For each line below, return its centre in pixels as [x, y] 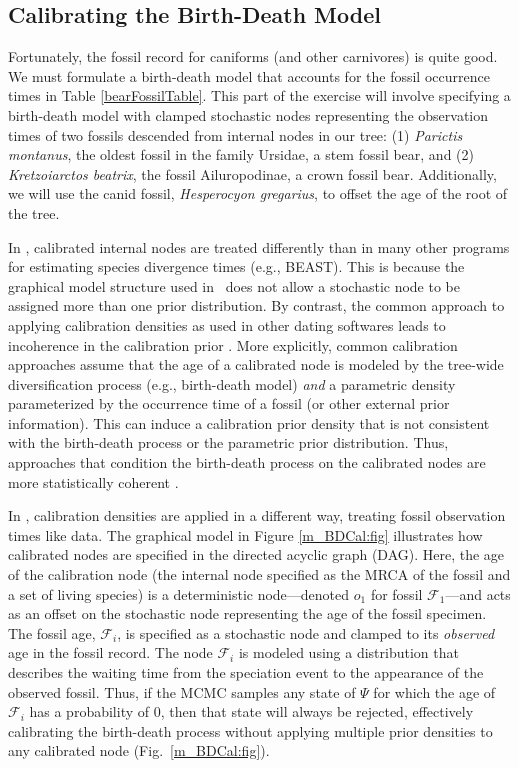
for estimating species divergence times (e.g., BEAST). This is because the [236, 266]
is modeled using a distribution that [348, 652]
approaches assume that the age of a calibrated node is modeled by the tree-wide [256, 364]
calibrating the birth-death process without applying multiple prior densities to [250, 730]
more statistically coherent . [93, 481]
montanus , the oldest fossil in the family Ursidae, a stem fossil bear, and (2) [241, 154]
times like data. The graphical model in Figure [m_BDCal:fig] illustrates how [245, 534]
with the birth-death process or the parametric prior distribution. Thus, [228, 442]
